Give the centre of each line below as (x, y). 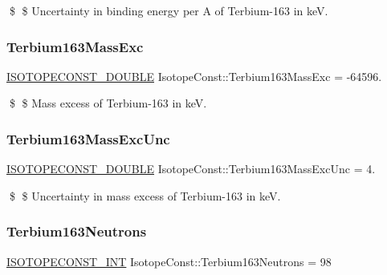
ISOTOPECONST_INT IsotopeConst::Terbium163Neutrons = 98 (169, 261)
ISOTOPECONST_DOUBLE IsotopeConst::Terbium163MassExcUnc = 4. (191, 169)
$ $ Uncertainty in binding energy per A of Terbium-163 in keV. (169, 10)
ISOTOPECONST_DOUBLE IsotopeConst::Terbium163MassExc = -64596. (194, 76)
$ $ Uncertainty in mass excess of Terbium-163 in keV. (145, 195)
